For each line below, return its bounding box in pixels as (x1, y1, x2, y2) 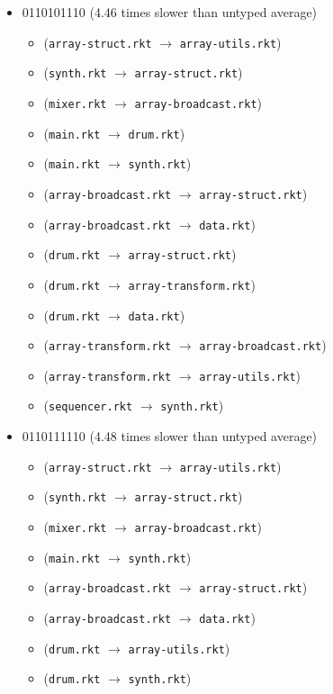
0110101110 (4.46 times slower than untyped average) (22, 3, 318, 21)
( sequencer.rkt (43, 396, 133, 415)
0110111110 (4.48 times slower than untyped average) (22, 427, 318, 446)
